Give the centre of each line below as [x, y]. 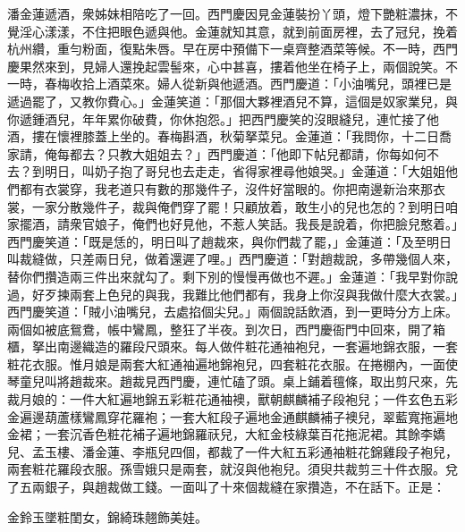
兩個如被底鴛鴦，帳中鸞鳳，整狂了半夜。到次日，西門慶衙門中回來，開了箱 [226, 329]
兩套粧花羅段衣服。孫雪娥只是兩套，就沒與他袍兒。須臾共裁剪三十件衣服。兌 [232, 469]
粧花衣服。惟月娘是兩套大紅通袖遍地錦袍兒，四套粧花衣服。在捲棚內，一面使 [232, 363]
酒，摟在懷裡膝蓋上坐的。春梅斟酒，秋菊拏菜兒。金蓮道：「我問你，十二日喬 [229, 136]
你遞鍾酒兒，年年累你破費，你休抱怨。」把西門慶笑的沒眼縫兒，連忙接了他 [223, 118]
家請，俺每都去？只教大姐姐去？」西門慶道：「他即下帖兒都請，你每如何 [217, 153]
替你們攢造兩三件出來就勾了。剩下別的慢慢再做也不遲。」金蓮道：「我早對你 [226, 276]
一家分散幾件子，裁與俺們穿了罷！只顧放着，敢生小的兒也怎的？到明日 [238, 206]
